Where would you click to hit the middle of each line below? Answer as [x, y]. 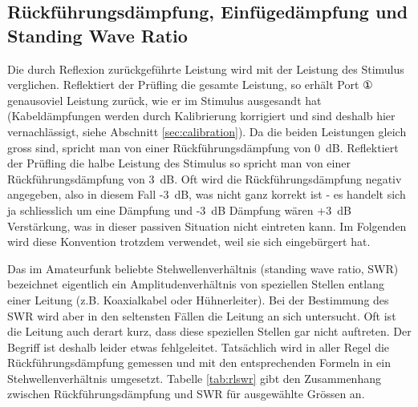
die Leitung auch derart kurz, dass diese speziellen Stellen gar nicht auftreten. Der [209, 331]
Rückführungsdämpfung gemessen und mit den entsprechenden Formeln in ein [199, 363]
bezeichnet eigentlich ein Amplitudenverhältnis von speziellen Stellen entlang [196, 284]
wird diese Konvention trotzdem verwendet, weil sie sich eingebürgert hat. [189, 242]
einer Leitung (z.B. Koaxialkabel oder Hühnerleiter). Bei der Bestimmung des [198, 299]
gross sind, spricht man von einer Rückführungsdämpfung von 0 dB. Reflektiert [203, 147]
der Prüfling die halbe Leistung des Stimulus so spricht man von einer [179, 163]
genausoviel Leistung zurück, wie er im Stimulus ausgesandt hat [164, 100]
